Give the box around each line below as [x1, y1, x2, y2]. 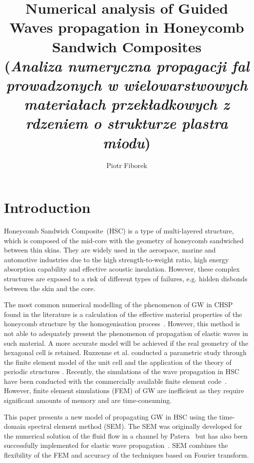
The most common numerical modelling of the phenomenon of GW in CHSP [4, 299, 233, 310]
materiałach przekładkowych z [24, 94, 230, 114]
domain [4, 421, 26, 431]
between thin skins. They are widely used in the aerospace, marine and [4, 245, 216, 255]
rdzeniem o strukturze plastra [25, 113, 228, 133]
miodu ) [103, 132, 151, 152]
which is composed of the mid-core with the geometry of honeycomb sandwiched [4, 235, 244, 245]
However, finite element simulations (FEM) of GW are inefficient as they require [4, 385, 244, 396]
